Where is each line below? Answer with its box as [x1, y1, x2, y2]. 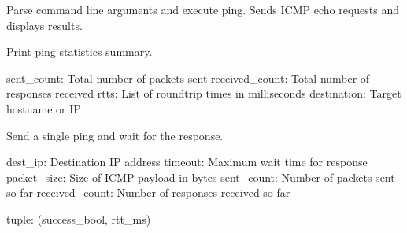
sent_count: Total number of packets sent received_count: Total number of [6, 69, 370, 86]
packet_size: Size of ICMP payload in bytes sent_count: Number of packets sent [6, 168, 395, 185]
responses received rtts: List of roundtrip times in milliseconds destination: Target [6, 85, 401, 102]
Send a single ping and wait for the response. [6, 127, 224, 143]
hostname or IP [6, 100, 81, 116]
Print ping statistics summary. [6, 43, 153, 60]
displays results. [6, 17, 83, 33]
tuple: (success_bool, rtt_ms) [6, 210, 151, 227]
